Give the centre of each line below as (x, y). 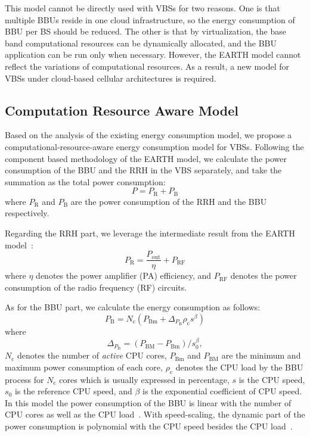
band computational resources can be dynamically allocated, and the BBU (141, 43)
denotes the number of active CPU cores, (92, 355)
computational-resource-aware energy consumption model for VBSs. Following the (154, 146)
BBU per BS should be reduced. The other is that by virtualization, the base (145, 31)
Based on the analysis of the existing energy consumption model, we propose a (148, 135)
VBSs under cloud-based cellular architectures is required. (111, 78)
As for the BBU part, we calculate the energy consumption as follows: (133, 307)
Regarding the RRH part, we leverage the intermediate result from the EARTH (150, 233)
